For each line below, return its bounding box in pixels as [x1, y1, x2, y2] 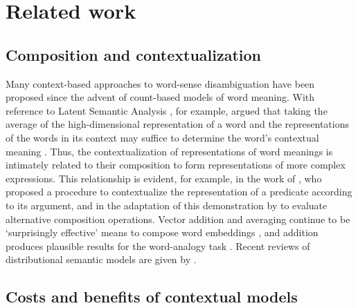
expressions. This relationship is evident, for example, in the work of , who [6, 171, 322, 185]
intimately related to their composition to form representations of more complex [6, 157, 346, 172]
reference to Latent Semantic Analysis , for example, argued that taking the [6, 103, 328, 117]
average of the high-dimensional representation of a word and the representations [6, 117, 349, 131]
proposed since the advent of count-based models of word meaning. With [6, 90, 315, 104]
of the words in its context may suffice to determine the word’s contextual [6, 130, 319, 144]
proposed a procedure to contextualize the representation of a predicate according [6, 184, 352, 199]
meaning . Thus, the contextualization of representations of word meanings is [6, 144, 333, 158]
